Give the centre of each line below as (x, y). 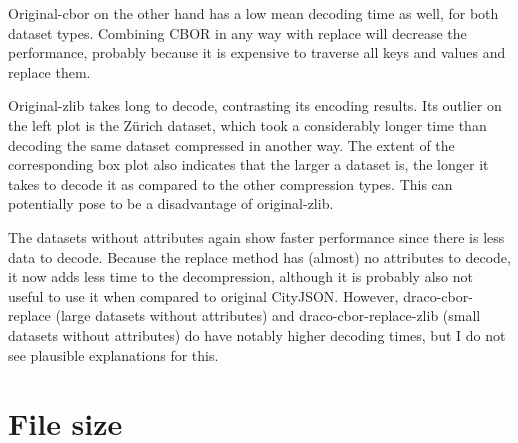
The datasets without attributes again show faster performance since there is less (256, 236)
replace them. (49, 71)
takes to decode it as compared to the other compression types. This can (230, 183)
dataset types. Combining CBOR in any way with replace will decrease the (237, 32)
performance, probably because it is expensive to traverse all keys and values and (257, 52)
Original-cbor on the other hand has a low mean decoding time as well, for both (253, 13)
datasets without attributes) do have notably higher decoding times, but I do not (257, 334)
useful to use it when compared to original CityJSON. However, (203, 295)
